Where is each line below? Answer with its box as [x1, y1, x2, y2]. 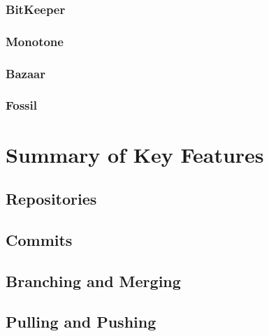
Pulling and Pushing [6, 311, 157, 333]
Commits [6, 228, 73, 250]
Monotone [6, 32, 64, 50]
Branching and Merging [6, 270, 181, 291]
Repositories [6, 188, 97, 210]
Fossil [6, 96, 37, 114]
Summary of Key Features [6, 140, 264, 168]
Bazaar [6, 64, 45, 82]
